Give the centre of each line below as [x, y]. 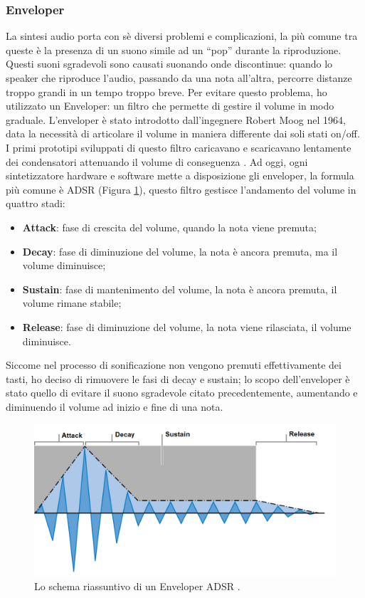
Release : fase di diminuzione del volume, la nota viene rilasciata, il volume [187, 326]
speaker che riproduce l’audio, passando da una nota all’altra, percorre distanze [179, 78]
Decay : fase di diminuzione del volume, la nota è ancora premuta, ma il [180, 251]
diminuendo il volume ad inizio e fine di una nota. [115, 406]
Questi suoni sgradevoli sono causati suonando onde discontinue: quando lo [169, 64]
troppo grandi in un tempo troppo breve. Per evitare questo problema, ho [166, 91]
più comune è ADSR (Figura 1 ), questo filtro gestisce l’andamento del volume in [181, 189]
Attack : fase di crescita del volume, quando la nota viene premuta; [169, 227]
